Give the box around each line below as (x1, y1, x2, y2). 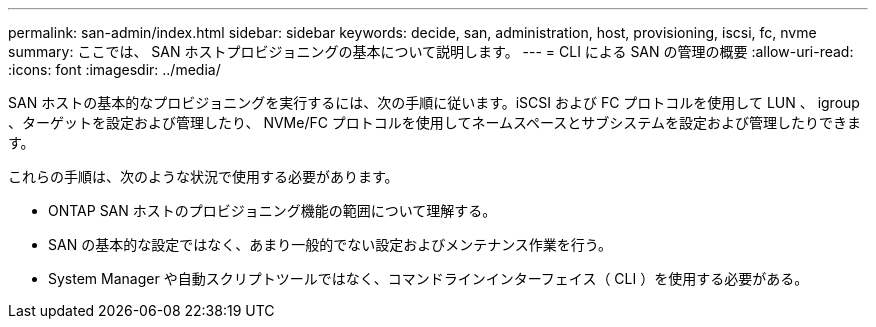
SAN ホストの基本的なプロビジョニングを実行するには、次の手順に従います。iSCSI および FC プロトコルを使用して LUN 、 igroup (8, 94, 860, 111)
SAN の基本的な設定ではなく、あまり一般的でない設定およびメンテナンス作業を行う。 (48, 236, 613, 253)
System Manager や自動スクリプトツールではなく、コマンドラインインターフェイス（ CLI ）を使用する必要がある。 (48, 270, 809, 287)
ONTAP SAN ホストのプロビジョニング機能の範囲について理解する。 (48, 202, 497, 219)
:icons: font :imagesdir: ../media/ (8, 61, 221, 78)
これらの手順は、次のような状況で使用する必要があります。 (8, 168, 399, 185)
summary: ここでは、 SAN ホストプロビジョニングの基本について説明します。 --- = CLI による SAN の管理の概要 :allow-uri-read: (8, 43, 854, 60)
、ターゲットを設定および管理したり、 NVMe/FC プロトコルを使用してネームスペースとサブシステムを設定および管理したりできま (8, 114, 861, 131)
